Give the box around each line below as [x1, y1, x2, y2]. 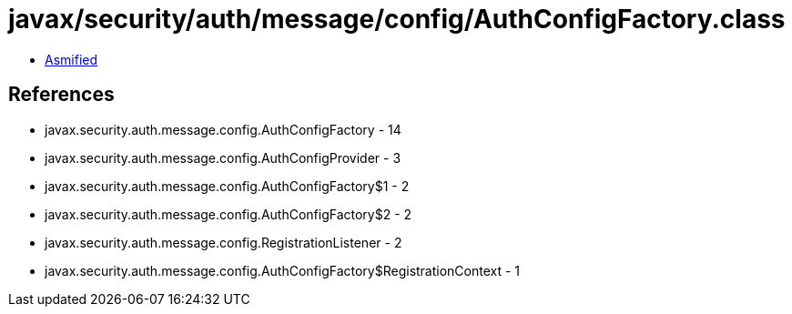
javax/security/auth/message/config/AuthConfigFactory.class [8, 4, 786, 35]
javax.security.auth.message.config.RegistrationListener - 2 [45, 234, 402, 250]
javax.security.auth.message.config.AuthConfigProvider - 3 [45, 149, 401, 166]
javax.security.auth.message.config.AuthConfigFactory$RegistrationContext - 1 [45, 262, 521, 279]
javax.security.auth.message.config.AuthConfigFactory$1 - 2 [45, 177, 410, 194]
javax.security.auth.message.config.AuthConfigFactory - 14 [45, 121, 401, 137]
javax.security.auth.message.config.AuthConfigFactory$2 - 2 [45, 206, 412, 222]
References [8, 83, 115, 106]
